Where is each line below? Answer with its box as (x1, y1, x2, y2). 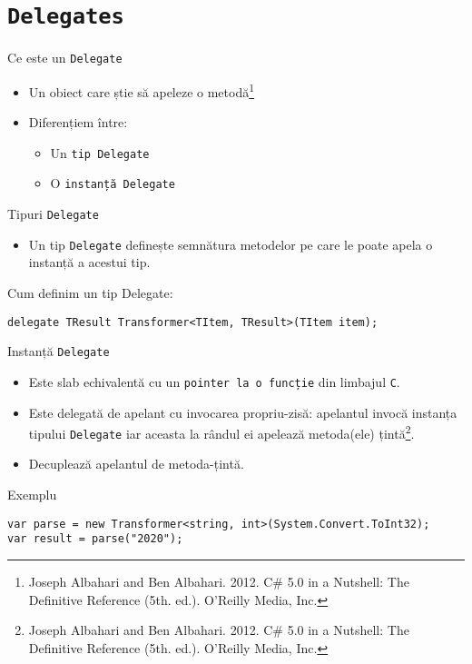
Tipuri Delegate (7, 204, 99, 223)
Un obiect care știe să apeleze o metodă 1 (28, 79, 255, 101)
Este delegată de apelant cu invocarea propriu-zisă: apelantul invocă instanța (28, 402, 457, 421)
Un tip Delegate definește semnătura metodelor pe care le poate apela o (28, 234, 433, 253)
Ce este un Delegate (7, 48, 123, 67)
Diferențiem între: (28, 113, 128, 132)
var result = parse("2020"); (7, 532, 183, 546)
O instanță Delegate (50, 173, 175, 193)
